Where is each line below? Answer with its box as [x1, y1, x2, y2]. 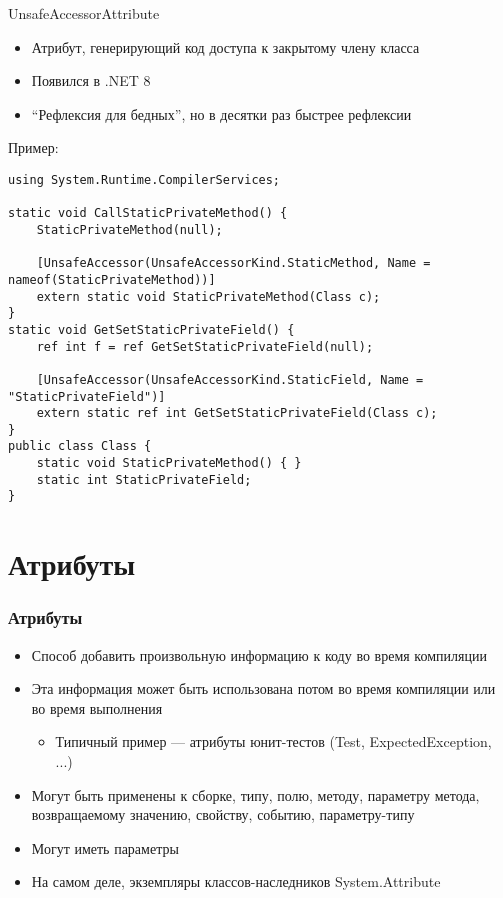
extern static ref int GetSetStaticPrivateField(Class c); [36, 406, 438, 421]
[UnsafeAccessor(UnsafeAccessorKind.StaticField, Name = [36, 372, 424, 387]
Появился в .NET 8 [31, 70, 151, 91]
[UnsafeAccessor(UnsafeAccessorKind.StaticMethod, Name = [36, 256, 431, 271]
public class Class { [8, 439, 152, 454]
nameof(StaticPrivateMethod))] [8, 272, 216, 287]
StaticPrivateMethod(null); [36, 222, 223, 237]
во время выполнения [31, 697, 163, 718]
